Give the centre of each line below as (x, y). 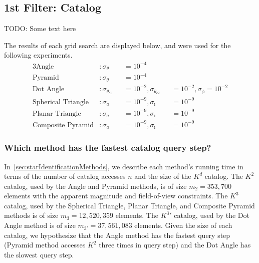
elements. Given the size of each (183, 225)
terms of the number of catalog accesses (65, 176)
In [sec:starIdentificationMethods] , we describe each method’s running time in (124, 166)
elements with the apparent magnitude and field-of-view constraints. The (116, 196)
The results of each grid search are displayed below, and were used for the (117, 45)
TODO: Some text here (40, 28)
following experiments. (38, 55)
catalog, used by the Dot (212, 215)
